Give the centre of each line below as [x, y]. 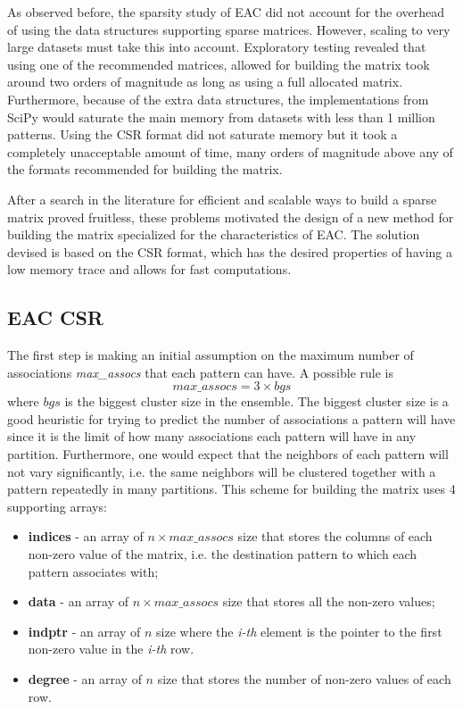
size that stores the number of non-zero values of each [304, 679]
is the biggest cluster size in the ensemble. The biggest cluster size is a [256, 401]
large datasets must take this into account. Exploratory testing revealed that [217, 47]
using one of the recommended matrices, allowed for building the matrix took [219, 64]
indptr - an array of [84, 631]
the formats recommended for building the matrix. [145, 169]
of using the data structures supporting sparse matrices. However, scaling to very [229, 29]
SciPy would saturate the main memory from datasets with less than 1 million [221, 117]
